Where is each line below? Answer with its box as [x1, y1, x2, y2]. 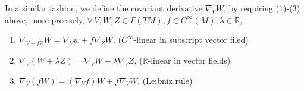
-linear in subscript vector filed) [133, 33, 249, 46]
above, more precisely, [5, 13, 84, 26]
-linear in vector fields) [148, 54, 231, 66]
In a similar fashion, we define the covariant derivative [5, 2, 202, 14]
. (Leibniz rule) [137, 74, 193, 86]
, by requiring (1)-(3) [224, 2, 300, 14]
